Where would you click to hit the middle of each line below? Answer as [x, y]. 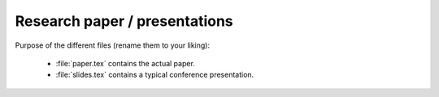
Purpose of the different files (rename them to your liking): [113, 45]
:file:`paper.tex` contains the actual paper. [125, 63]
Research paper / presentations [124, 21]
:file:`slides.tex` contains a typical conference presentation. [155, 75]
